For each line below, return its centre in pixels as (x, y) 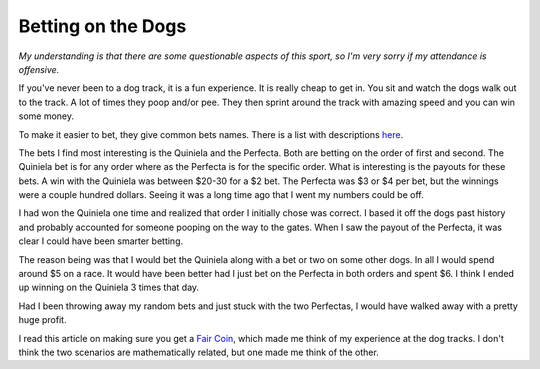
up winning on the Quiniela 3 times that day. (109, 287)
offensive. (39, 69)
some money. (46, 116)
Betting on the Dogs (102, 26)
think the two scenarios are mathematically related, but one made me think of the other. (198, 352)
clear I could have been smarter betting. (101, 241)
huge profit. (42, 320)
